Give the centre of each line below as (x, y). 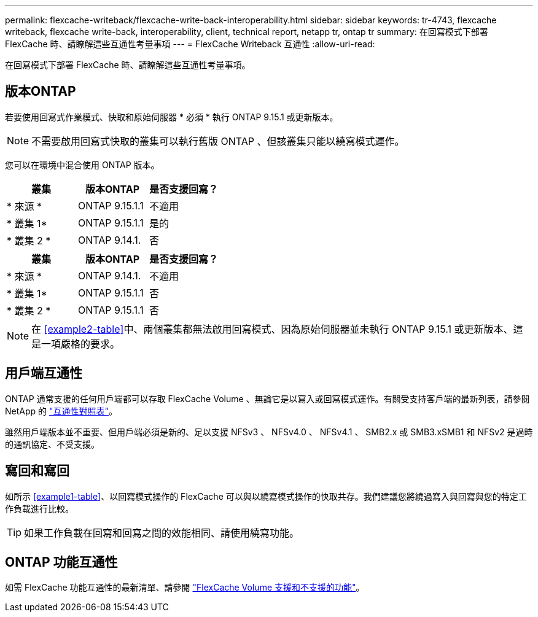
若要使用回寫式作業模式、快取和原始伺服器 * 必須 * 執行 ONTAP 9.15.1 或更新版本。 (172, 117)
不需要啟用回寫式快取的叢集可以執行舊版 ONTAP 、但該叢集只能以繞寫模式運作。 (218, 141)
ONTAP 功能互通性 (61, 562)
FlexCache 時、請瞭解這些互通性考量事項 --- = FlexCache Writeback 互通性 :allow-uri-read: (190, 44)
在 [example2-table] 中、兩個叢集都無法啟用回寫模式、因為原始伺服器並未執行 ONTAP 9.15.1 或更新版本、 (272, 329)
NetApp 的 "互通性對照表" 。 (61, 411)
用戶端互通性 (44, 373)
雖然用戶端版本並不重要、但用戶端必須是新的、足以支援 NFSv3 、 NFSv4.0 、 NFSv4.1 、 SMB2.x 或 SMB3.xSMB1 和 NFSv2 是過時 (269, 432)
